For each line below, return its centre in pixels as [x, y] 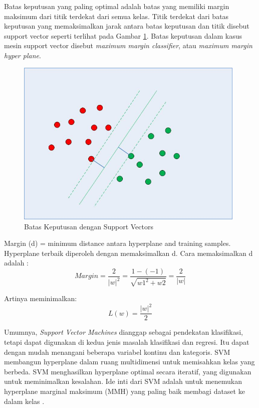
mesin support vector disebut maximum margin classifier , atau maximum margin [128, 45]
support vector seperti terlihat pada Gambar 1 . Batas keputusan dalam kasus [123, 35]
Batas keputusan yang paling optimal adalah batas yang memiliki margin [117, 6]
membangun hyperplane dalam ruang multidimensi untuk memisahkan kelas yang [129, 362]
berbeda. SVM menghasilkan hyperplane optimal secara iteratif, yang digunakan [128, 371]
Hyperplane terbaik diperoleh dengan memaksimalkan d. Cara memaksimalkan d [128, 253]
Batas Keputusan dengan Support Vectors [89, 226]
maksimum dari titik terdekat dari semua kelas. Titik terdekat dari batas [116, 16]
